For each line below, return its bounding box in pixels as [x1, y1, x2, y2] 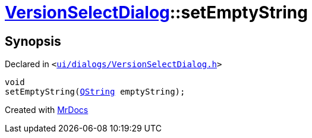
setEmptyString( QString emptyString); [5, 87, 185, 97]
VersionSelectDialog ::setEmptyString [5, 2, 308, 23]
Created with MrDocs [5, 105, 89, 115]
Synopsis [5, 33, 61, 49]
